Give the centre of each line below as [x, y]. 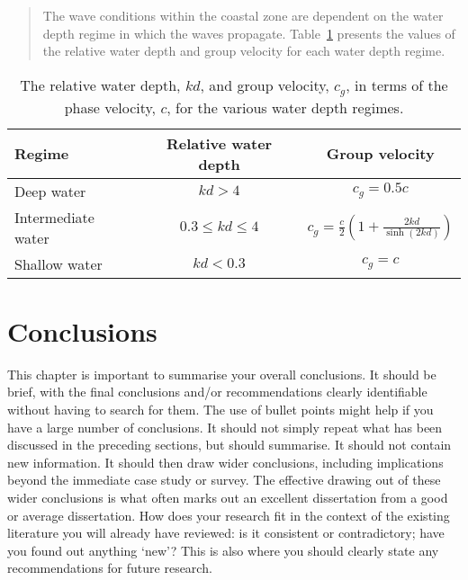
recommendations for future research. [110, 568]
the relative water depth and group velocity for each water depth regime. [244, 51]
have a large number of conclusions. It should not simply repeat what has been [225, 427]
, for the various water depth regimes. [285, 107]
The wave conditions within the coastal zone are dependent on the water [243, 15]
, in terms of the [397, 85]
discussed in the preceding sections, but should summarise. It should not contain [229, 445]
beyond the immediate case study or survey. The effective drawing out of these [224, 480]
